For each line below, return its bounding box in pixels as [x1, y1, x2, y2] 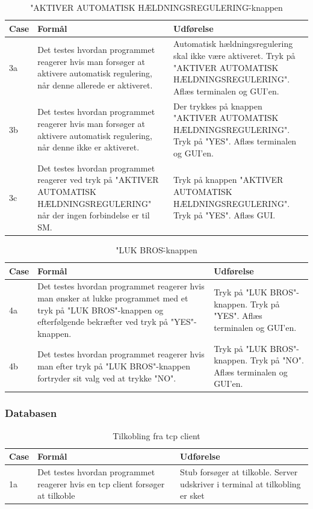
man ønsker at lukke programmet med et [37, 291, 188, 304]
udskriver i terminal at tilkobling [180, 477, 301, 490]
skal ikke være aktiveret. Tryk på [173, 49, 296, 62]
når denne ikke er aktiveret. [37, 141, 140, 153]
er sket [180, 489, 205, 502]
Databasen [5, 406, 57, 421]
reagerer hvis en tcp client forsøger [37, 477, 165, 490]
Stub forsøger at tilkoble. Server [180, 466, 298, 478]
